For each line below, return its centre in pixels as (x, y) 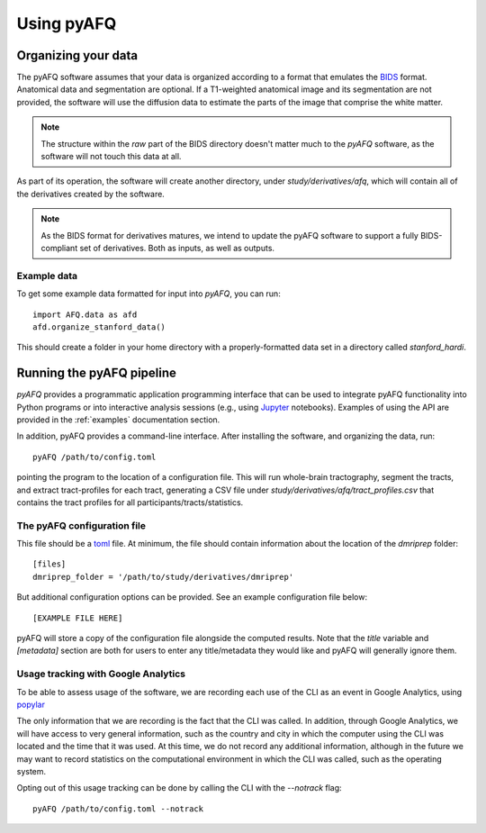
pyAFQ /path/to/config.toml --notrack (118, 809)
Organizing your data (77, 55)
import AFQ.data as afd (85, 314)
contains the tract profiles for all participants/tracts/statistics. (130, 502)
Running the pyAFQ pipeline (97, 373)
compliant (59, 248)
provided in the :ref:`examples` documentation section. (118, 420)
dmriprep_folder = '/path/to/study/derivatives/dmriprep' (163, 577)
